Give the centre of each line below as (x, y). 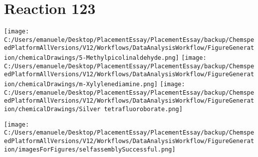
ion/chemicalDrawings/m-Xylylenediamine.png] (81, 84)
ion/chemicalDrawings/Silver (52, 109)
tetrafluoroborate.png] (143, 109)
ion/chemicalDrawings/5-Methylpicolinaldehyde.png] (92, 58)
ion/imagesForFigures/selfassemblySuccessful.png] (90, 149)
